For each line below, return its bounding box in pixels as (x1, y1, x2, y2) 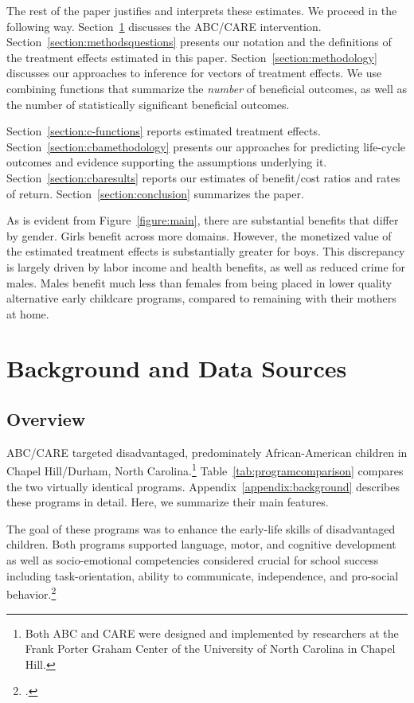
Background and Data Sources (6, 352, 347, 385)
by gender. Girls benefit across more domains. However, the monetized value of (6, 227, 392, 244)
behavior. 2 (6, 584, 57, 602)
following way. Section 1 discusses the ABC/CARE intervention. (6, 18, 322, 34)
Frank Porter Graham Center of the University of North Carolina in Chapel (25, 640, 396, 657)
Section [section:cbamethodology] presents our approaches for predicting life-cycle (6, 138, 406, 154)
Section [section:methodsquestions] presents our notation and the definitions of (6, 33, 392, 50)
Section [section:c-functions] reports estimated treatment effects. (6, 123, 321, 139)
